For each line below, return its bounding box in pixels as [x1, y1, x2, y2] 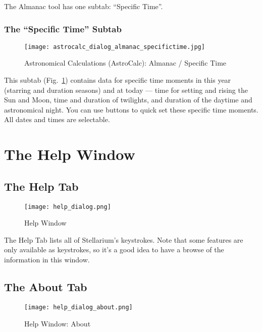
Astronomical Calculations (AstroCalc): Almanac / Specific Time [24, 58, 227, 68]
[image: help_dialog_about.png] [24, 303, 133, 311]
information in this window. [4, 254, 90, 265]
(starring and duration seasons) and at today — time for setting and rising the [4, 84, 248, 95]
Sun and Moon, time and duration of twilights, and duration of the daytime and [4, 94, 252, 105]
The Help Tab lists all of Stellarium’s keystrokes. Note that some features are [4, 234, 243, 245]
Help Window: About [24, 318, 91, 328]
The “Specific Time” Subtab [4, 22, 122, 35]
